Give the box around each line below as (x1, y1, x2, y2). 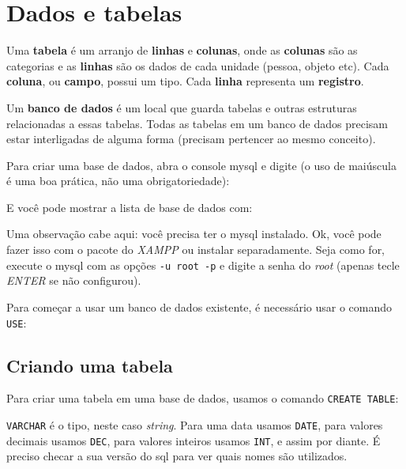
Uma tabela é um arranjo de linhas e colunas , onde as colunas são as (6, 42, 358, 59)
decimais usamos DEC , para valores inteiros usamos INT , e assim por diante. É (6, 432, 381, 448)
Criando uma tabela (6, 353, 173, 377)
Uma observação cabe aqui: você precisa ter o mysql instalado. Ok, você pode (6, 225, 382, 242)
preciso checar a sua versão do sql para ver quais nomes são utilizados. (6, 448, 348, 464)
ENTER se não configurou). (6, 272, 141, 289)
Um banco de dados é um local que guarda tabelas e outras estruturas (6, 99, 357, 115)
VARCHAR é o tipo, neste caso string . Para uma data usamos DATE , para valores (6, 417, 383, 433)
